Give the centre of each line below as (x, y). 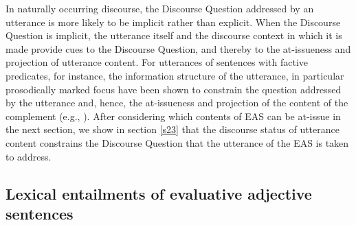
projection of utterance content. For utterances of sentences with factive (157, 62)
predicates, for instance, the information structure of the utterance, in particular (175, 75)
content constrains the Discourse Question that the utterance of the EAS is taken (177, 142)
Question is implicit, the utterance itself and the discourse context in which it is (174, 35)
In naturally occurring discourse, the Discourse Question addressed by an (160, 8)
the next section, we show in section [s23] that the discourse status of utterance (173, 129)
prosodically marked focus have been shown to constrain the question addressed (174, 89)
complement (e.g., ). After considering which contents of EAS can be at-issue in (173, 116)
